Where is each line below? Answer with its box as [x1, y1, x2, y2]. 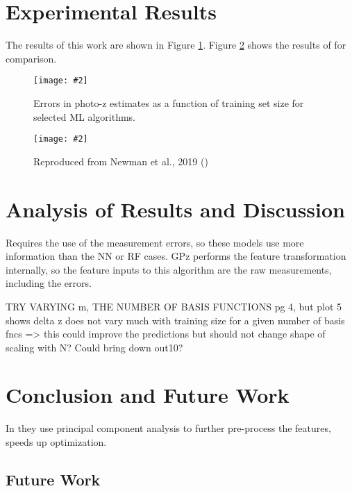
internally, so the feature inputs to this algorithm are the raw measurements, [6, 262, 332, 276]
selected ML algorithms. [33, 109, 135, 124]
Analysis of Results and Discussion [6, 194, 345, 223]
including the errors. [6, 276, 92, 290]
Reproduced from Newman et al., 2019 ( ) [33, 153, 208, 168]
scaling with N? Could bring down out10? [6, 340, 183, 354]
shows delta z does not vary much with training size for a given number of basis [6, 313, 345, 327]
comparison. [6, 51, 57, 65]
